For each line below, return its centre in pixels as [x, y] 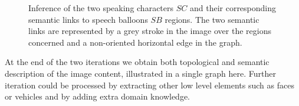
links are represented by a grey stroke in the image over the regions [150, 31]
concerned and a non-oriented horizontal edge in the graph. [135, 42]
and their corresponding [233, 8]
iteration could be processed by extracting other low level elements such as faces [149, 85]
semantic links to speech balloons [88, 19]
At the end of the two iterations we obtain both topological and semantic [137, 62]
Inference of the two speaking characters [101, 8]
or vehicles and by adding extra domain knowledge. [98, 96]
